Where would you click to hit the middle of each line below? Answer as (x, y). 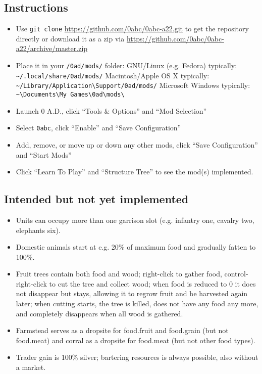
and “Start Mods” (44, 154)
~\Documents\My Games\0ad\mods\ (70, 95)
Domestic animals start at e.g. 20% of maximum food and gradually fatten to (136, 247)
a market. (31, 367)
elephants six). (38, 230)
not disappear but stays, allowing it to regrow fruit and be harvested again (132, 293)
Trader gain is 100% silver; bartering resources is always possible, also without (137, 357)
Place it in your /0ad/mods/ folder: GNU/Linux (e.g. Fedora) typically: (126, 65)
